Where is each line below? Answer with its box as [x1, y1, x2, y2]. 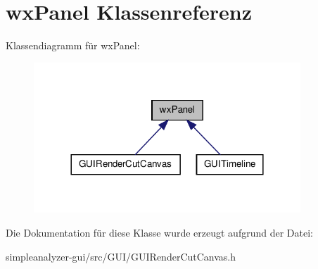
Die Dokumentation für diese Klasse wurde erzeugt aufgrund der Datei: [6, 225, 313, 239]
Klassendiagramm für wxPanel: [6, 38, 140, 53]
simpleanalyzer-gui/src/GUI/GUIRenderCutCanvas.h [6, 249, 236, 263]
